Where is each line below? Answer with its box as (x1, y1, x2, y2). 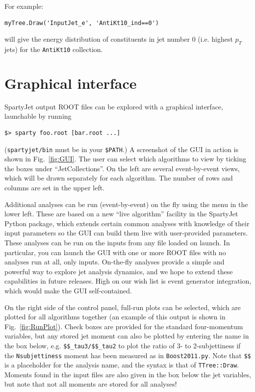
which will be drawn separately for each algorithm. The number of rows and (4, 173, 233, 183)
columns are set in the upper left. (4, 182, 105, 192)
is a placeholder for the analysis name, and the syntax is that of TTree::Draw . (4, 360, 239, 370)
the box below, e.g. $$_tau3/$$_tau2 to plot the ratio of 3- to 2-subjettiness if (4, 340, 241, 350)
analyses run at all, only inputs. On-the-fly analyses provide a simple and (4, 257, 225, 267)
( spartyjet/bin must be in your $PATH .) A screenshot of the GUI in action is (4, 144, 239, 154)
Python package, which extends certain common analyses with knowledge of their (4, 218, 250, 228)
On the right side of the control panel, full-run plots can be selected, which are (4, 302, 241, 312)
